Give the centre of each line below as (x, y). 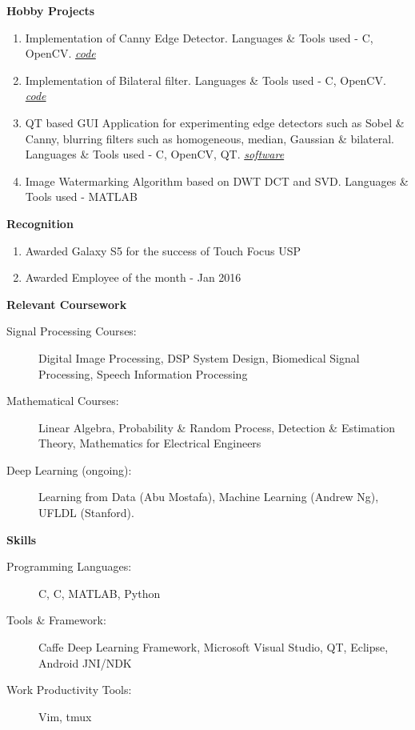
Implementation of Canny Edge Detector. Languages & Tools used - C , (199, 37)
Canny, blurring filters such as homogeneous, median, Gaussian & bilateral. (209, 138)
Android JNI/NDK (85, 662)
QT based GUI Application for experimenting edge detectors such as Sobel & (215, 122)
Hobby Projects (51, 10)
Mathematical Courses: (63, 401)
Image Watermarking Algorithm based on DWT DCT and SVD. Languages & (217, 180)
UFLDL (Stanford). (86, 513)
